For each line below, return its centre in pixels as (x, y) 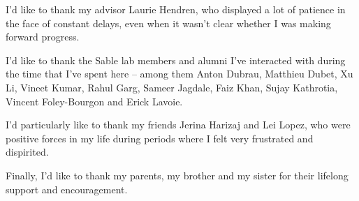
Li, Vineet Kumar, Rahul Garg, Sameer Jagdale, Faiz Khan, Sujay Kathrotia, (172, 87)
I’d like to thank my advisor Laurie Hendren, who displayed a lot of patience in (176, 9)
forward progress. (43, 37)
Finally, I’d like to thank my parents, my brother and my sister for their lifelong (177, 175)
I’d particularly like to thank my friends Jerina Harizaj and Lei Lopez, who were (178, 125)
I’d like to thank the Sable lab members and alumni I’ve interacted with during (176, 60)
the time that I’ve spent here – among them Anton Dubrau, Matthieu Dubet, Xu (179, 74)
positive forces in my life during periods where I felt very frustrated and (160, 138)
